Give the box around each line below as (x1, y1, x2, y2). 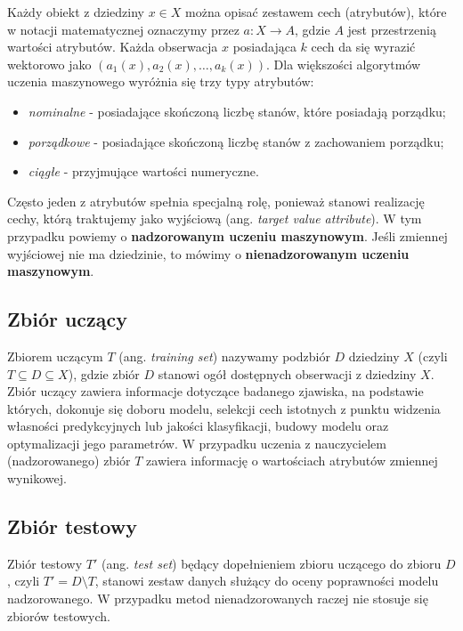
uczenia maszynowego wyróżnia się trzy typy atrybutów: (7, 72, 314, 91)
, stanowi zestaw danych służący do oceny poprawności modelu (94, 571, 439, 590)
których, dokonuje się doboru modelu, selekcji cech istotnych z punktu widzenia (7, 399, 441, 417)
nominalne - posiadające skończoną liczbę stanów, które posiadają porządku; (28, 101, 446, 120)
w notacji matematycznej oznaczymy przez (7, 20, 240, 38)
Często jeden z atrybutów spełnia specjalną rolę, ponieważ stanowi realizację (7, 191, 425, 210)
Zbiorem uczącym (7, 346, 103, 365)
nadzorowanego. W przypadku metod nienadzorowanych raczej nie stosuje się (7, 589, 428, 608)
